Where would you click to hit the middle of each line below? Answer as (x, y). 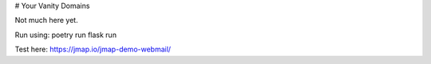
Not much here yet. (47, 21)
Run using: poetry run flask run (66, 35)
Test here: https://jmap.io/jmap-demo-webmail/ (93, 49)
